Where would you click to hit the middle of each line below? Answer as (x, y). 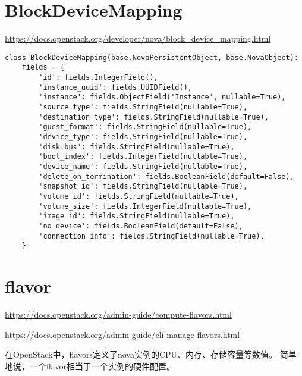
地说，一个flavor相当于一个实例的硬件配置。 (90, 366)
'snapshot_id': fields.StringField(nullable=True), (143, 187)
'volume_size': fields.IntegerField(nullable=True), (145, 206)
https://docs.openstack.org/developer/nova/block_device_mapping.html (138, 38)
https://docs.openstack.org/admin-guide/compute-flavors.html (118, 314)
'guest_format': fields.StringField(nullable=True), (145, 127)
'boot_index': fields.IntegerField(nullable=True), (143, 157)
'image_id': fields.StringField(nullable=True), (137, 216)
